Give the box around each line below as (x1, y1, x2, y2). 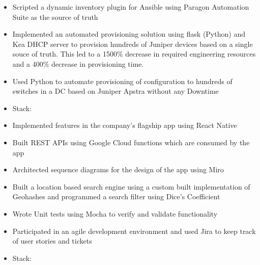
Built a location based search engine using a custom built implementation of (12, 181, 250, 192)
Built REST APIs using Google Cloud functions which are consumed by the (12, 137, 250, 147)
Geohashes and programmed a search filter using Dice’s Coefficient (12, 191, 220, 202)
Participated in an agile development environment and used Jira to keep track (12, 225, 256, 236)
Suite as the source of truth (12, 11, 98, 22)
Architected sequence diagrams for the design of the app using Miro (12, 164, 224, 175)
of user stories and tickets (12, 235, 92, 246)
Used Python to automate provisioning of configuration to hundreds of (12, 75, 233, 86)
